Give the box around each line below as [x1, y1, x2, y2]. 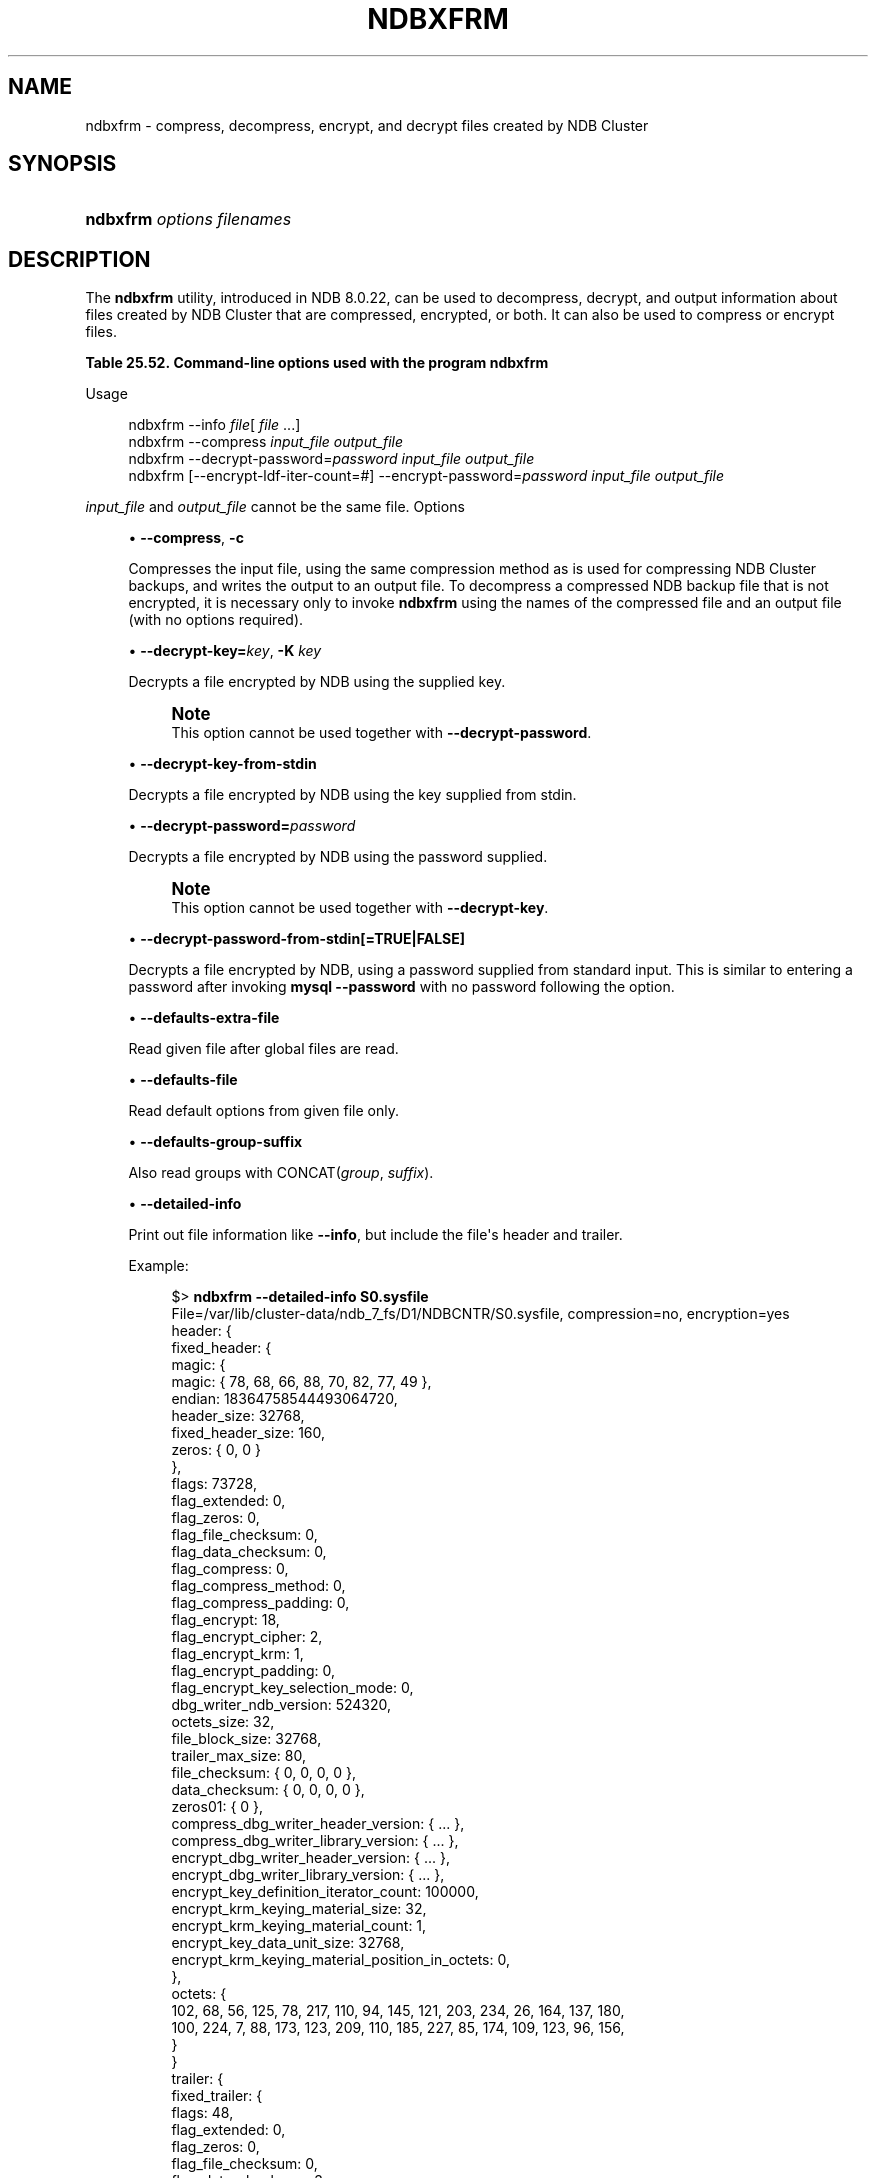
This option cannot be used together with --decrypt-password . [171, 724, 592, 742]
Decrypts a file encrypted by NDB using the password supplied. [128, 848, 548, 866]
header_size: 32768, [171, 1407, 305, 1425]
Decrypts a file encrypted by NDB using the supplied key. [128, 673, 506, 691]
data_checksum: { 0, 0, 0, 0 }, [171, 1781, 365, 1799]
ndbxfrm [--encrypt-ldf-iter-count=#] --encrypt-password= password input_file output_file [128, 467, 725, 485]
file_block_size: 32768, [171, 1730, 322, 1748]
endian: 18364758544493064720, [171, 1390, 398, 1408]
